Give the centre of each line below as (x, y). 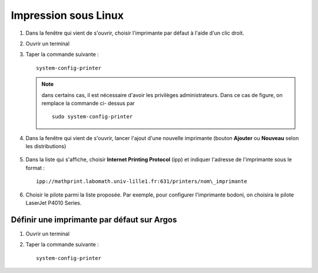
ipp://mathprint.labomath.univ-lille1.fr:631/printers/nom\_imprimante (142, 182)
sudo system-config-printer (92, 117)
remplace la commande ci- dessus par (88, 103)
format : (35, 168)
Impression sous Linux (67, 15)
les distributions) (46, 147)
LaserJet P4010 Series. (54, 203)
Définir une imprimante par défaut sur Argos (94, 220)
